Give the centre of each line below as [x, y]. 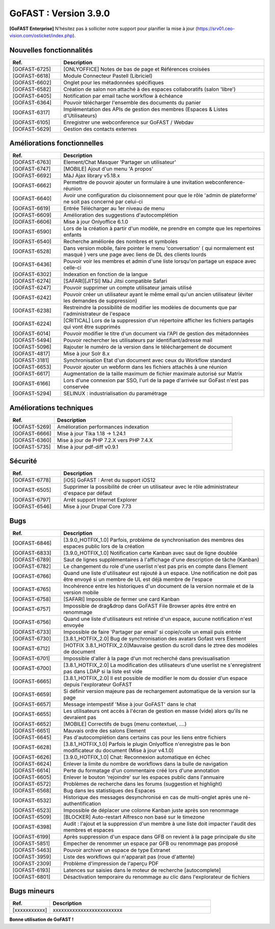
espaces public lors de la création [104, 546]
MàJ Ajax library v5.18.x [92, 176]
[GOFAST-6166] [31, 384]
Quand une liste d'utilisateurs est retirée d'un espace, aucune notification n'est [158, 619]
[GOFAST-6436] [32, 264]
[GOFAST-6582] [32, 89]
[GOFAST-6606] [32, 222]
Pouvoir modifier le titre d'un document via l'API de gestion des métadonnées [156, 334]
